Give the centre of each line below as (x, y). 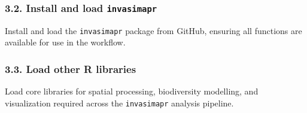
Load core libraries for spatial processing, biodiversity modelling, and (132, 91)
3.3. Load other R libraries (71, 68)
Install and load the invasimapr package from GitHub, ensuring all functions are (153, 30)
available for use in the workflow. (65, 42)
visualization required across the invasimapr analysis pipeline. (119, 103)
